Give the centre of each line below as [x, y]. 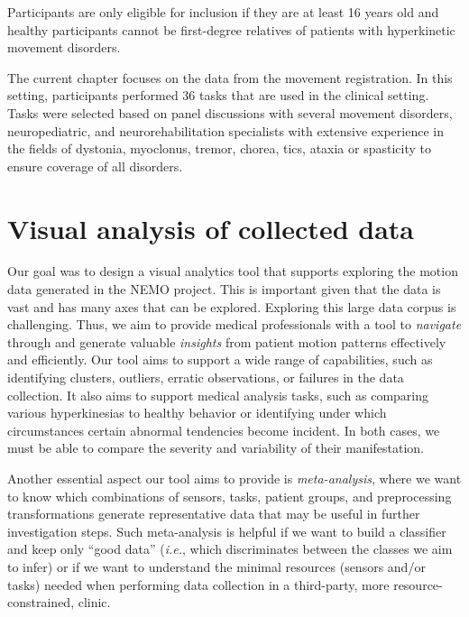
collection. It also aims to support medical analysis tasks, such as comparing [218, 395]
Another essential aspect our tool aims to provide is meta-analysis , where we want [234, 478]
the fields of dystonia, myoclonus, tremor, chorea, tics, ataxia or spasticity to [219, 148]
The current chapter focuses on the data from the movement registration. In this [230, 77]
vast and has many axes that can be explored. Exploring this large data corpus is [232, 306]
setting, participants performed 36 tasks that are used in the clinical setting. [218, 95]
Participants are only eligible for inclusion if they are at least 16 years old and [223, 12]
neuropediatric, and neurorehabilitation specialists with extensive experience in [225, 130]
